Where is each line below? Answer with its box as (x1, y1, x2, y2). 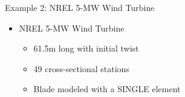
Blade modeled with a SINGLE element (33, 82, 181, 95)
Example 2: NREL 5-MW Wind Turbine (5, 1, 155, 13)
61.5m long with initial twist (33, 42, 139, 55)
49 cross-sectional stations (33, 62, 129, 75)
